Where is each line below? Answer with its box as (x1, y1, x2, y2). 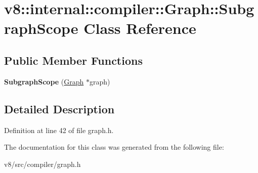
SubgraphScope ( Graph (4, 76, 84, 87)
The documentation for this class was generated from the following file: (4, 142, 224, 152)
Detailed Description (4, 101, 115, 116)
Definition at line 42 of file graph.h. (4, 124, 114, 135)
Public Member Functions (4, 52, 143, 68)
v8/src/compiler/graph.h (4, 158, 81, 169)
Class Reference (83, 18, 196, 38)
